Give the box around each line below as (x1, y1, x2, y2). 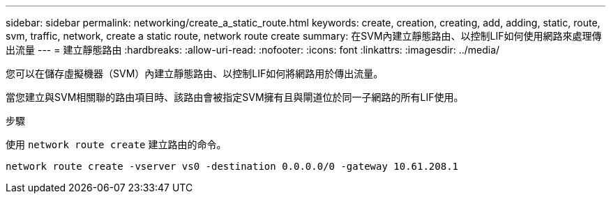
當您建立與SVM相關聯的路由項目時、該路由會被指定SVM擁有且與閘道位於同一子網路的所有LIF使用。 (6, 91, 464, 103)
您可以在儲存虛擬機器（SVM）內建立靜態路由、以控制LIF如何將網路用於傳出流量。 (6, 67, 384, 79)
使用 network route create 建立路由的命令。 (6, 138, 227, 150)
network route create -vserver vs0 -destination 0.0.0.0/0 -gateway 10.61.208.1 (6, 161, 459, 172)
